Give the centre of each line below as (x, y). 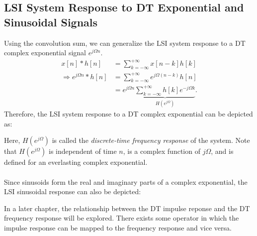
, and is (222, 151)
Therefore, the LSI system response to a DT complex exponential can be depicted (128, 114)
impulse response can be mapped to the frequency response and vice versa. (118, 227)
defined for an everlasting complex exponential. (76, 162)
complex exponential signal (45, 53)
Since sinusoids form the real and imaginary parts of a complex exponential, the (126, 181)
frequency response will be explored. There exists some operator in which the (122, 218)
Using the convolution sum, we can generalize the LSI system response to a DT (125, 43)
